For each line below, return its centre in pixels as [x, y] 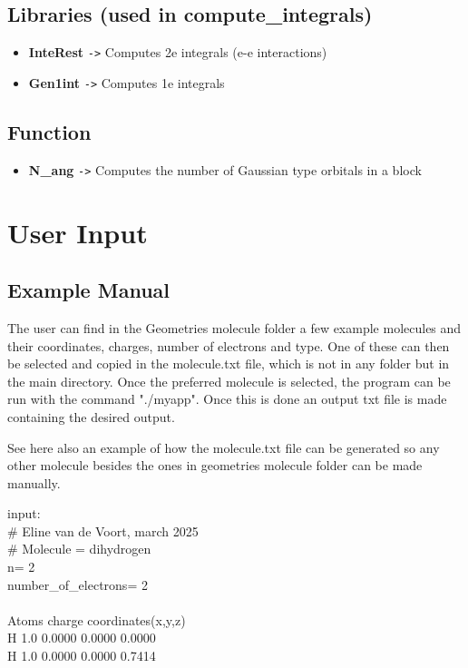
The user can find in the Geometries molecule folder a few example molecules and [234, 327]
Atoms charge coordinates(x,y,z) [97, 619]
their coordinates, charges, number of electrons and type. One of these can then [229, 345]
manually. [34, 482]
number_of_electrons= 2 [78, 584]
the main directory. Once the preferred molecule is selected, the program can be [229, 381]
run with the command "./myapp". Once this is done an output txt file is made [227, 399]
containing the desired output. [91, 416]
